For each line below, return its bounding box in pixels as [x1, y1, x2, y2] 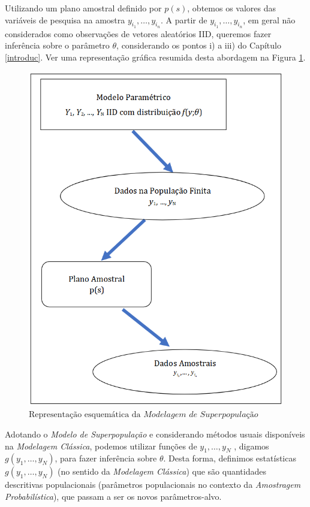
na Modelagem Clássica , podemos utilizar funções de [5, 439, 197, 452]
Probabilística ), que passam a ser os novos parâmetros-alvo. [5, 490, 222, 503]
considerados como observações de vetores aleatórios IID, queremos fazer [5, 27, 272, 40]
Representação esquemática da [29, 411, 141, 420]
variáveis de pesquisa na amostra [5, 13, 125, 26]
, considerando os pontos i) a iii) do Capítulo [116, 39, 281, 52]
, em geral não [243, 13, 296, 26]
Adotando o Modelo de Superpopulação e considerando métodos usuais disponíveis [5, 428, 305, 440]
